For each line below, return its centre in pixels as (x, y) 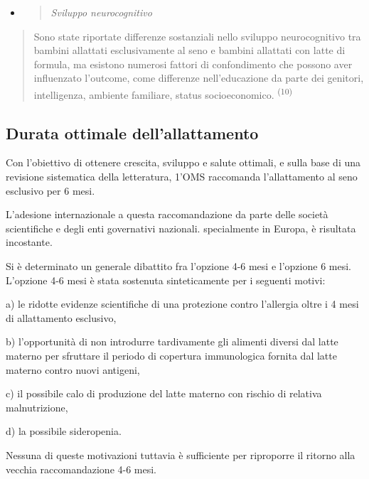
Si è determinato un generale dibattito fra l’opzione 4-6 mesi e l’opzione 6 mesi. (178, 265)
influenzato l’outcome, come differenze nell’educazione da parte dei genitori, (199, 78)
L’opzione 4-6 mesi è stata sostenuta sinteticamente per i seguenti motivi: (166, 280)
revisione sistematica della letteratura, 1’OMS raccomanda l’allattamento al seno (182, 177)
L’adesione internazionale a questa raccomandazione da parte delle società (167, 214)
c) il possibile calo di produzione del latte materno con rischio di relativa (164, 393)
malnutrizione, (37, 407)
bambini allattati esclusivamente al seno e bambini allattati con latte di (189, 50)
